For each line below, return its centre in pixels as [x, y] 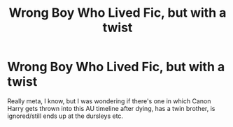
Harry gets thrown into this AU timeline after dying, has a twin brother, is [111, 108]
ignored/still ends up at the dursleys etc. [65, 116]
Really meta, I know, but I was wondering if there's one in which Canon [109, 101]
